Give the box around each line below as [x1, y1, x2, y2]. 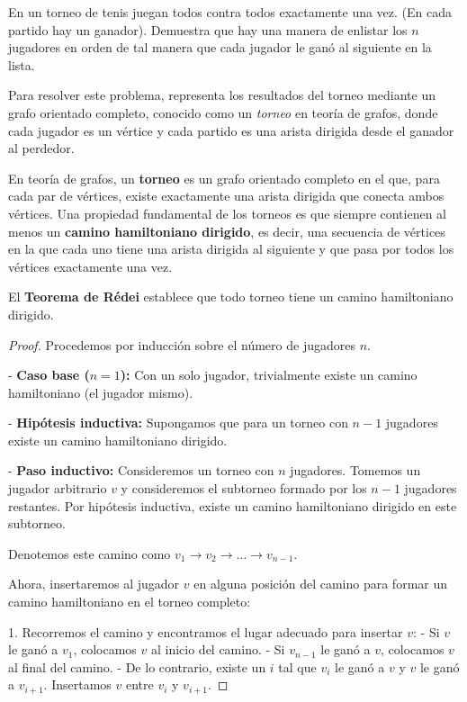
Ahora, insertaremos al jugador [8, 574, 180, 593]
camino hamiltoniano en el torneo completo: [8, 592, 251, 611]
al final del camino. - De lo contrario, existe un [8, 657, 266, 676]
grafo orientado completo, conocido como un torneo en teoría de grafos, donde [8, 103, 438, 121]
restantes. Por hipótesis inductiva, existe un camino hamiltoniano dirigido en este [8, 496, 457, 515]
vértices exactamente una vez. [8, 256, 173, 275]
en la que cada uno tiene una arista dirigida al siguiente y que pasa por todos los [8, 239, 454, 258]
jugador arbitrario [8, 479, 107, 498]
